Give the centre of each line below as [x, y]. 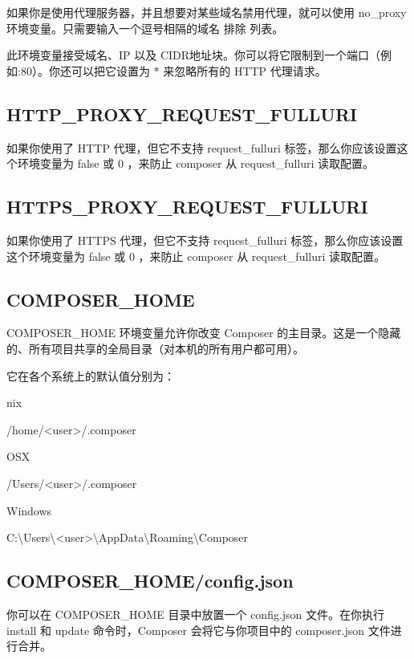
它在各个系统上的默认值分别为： [91, 375]
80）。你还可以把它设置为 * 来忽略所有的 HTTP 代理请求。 [173, 70]
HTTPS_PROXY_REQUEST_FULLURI [187, 207]
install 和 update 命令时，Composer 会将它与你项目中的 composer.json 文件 [199, 630]
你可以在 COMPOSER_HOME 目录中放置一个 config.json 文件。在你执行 [196, 614]
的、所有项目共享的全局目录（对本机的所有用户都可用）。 [155, 348]
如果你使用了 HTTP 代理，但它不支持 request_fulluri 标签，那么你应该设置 [202, 147]
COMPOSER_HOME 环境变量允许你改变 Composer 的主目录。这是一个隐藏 [204, 333]
